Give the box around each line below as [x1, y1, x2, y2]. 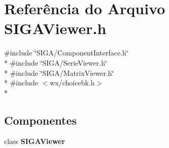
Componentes [4, 112, 77, 128]
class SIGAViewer [4, 136, 65, 146]
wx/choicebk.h [50, 77, 95, 88]
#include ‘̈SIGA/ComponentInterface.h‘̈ [4, 47, 128, 58]
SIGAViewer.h [4, 18, 107, 39]
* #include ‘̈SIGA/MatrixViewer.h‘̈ [4, 67, 114, 78]
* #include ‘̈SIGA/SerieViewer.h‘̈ [4, 57, 107, 68]
